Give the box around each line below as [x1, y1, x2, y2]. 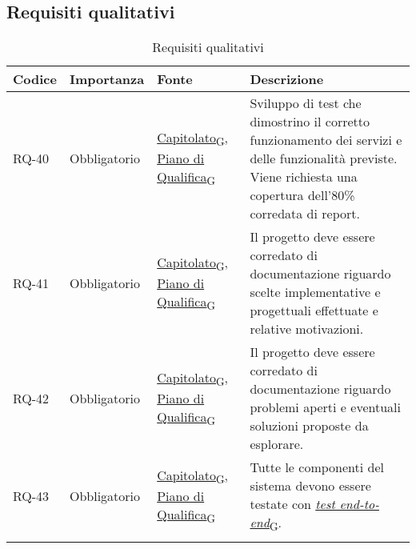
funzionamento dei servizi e [250, 130, 402, 150]
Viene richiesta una [250, 167, 358, 186]
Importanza [69, 70, 145, 89]
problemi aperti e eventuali [250, 398, 401, 417]
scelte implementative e [250, 283, 381, 302]
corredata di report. [250, 204, 360, 223]
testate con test [250, 495, 335, 514]
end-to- [339, 495, 379, 514]
